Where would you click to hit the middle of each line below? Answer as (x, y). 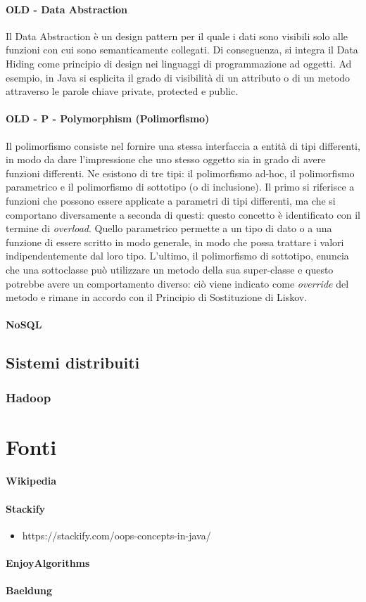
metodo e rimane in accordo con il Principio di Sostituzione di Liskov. (157, 297)
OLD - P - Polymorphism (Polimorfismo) (108, 119)
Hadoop (29, 397)
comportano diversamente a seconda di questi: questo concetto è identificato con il (183, 214)
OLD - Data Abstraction (67, 9)
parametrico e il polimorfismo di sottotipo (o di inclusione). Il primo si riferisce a (180, 187)
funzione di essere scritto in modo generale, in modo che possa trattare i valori (175, 242)
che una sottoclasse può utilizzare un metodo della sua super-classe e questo (170, 269)
